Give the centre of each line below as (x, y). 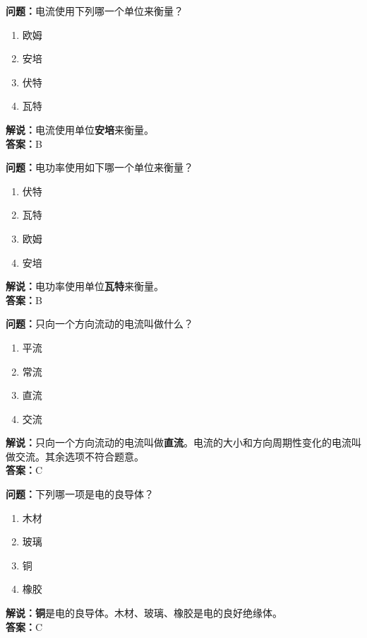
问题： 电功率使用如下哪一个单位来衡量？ (100, 167)
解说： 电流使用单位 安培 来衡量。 (80, 129)
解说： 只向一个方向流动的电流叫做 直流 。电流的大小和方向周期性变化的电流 (179, 442)
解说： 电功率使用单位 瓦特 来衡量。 (85, 286)
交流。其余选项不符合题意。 (79, 456)
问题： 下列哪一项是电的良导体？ (80, 494)
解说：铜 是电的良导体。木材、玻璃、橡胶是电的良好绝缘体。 (144, 613)
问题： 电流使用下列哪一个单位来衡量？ (95, 11)
